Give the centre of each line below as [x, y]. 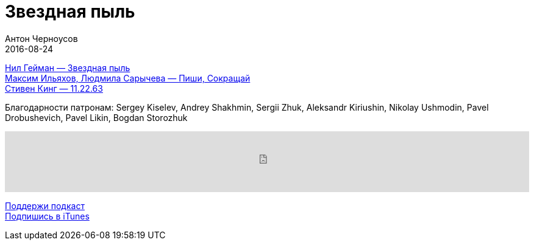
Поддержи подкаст [45, 205]
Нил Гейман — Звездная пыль [68, 67]
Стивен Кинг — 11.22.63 [54, 88]
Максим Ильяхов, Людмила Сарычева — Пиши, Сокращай [128, 78]
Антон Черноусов [41, 38]
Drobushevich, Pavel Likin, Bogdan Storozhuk [96, 117]
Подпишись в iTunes [47, 216]
